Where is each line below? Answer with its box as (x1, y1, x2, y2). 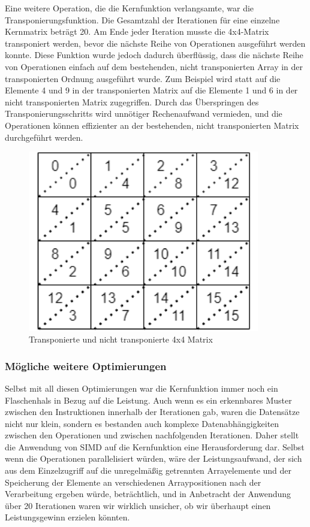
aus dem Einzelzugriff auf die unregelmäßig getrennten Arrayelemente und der (5, 464, 292, 477)
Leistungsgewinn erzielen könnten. (5, 511, 130, 523)
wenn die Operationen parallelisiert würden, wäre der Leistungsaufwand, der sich (5, 452, 302, 465)
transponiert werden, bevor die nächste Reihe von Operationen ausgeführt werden (5, 37, 306, 49)
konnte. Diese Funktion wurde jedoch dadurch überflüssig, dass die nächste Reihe (5, 49, 303, 61)
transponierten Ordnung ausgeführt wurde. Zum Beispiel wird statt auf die (5, 72, 281, 84)
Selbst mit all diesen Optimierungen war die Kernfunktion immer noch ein (5, 381, 278, 394)
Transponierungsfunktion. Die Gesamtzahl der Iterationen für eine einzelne (5, 13, 280, 26)
